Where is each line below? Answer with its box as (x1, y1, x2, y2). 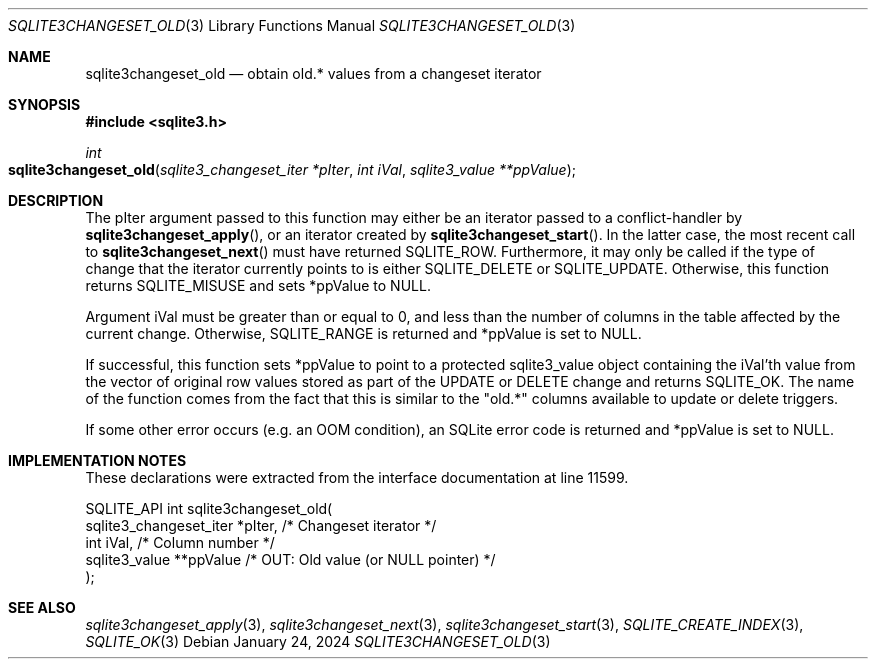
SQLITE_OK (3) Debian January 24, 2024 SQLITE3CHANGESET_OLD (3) (85, 633, 551, 650)
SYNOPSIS (8, 96, 81, 113)
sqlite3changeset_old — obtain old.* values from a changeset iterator (85, 65, 542, 82)
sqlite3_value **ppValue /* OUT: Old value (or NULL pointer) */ (85, 551, 496, 568)
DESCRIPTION (8, 192, 104, 209)
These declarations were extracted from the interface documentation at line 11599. (85, 469, 629, 486)
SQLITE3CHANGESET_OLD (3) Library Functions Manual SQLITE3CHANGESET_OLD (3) (8, 17, 576, 34)
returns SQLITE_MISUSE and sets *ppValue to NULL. (85, 277, 431, 294)
